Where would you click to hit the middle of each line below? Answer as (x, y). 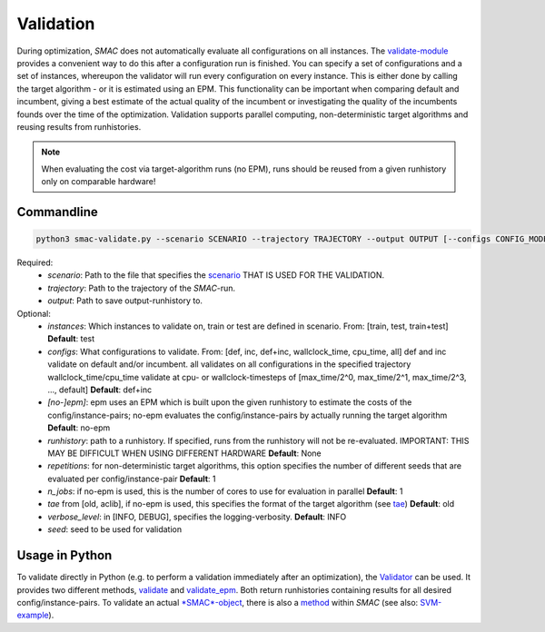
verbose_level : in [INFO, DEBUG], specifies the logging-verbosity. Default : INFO (197, 517)
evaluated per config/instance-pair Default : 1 (132, 479)
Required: (35, 262)
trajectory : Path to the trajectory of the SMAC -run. (142, 288)
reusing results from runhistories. (79, 126)
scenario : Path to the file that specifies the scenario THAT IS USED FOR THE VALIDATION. (216, 275)
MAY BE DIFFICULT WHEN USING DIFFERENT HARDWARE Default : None (184, 453)
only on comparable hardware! (99, 182)
